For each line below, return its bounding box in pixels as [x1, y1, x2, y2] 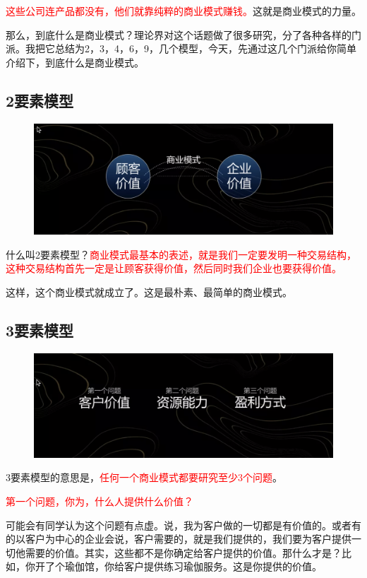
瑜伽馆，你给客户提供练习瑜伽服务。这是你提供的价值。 [64, 559, 322, 574]
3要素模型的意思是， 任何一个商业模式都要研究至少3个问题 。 [6, 470, 282, 485]
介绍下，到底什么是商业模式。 [6, 54, 144, 69]
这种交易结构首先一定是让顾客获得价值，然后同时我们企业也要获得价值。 [6, 261, 342, 276]
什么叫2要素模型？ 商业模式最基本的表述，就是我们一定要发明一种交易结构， [6, 247, 356, 261]
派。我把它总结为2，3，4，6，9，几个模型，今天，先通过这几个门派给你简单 [6, 41, 356, 56]
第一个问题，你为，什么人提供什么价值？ [6, 493, 193, 508]
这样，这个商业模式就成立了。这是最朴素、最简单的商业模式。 [6, 284, 292, 299]
